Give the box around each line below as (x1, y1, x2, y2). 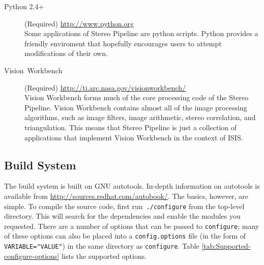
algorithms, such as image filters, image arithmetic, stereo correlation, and (24, 112, 256, 123)
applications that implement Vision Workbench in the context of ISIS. (24, 132, 243, 142)
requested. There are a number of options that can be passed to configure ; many (4, 220, 259, 231)
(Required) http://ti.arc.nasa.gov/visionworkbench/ (24, 82, 186, 93)
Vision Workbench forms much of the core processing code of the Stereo (24, 92, 249, 103)
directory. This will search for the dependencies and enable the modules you (4, 211, 241, 221)
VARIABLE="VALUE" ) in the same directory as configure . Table (4, 241, 199, 251)
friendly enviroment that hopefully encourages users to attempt (24, 38, 222, 48)
